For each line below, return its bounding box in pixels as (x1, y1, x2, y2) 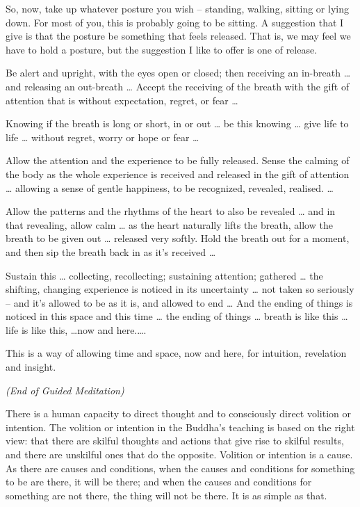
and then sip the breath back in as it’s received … (6, 244, 216, 259)
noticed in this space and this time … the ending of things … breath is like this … (6, 309, 348, 323)
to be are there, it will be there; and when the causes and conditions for (6, 474, 312, 489)
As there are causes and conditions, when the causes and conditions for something (6, 460, 355, 475)
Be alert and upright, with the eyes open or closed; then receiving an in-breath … (6, 65, 351, 80)
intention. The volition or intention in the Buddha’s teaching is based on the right (6, 419, 355, 434)
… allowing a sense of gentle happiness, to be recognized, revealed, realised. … (6, 180, 334, 195)
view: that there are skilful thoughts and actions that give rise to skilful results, (6, 433, 344, 448)
